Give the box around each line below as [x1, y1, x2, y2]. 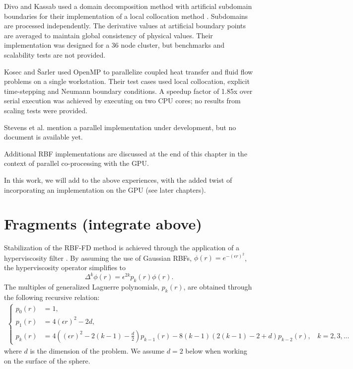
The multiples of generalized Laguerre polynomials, [4, 281, 160, 292]
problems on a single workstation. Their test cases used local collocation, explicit [4, 76, 250, 86]
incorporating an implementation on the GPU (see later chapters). [4, 184, 206, 195]
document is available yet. [4, 132, 83, 142]
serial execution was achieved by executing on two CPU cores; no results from [4, 95, 241, 106]
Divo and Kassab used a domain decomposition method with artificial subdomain [4, 1, 252, 11]
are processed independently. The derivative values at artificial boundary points [4, 20, 246, 31]
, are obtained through [183, 281, 252, 292]
